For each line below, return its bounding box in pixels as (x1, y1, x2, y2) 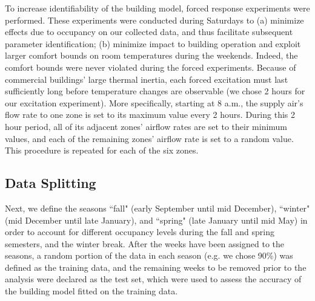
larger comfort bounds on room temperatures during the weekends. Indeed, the (5, 49, 298, 62)
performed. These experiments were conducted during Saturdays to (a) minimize (5, 13, 304, 26)
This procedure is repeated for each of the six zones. (5, 144, 199, 157)
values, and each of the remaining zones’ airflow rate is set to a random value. (5, 132, 294, 144)
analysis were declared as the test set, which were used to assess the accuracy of (5, 273, 302, 285)
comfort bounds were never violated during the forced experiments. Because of (5, 60, 296, 73)
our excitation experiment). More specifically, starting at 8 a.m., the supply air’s (5, 96, 303, 109)
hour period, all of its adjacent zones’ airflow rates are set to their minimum (5, 120, 288, 132)
